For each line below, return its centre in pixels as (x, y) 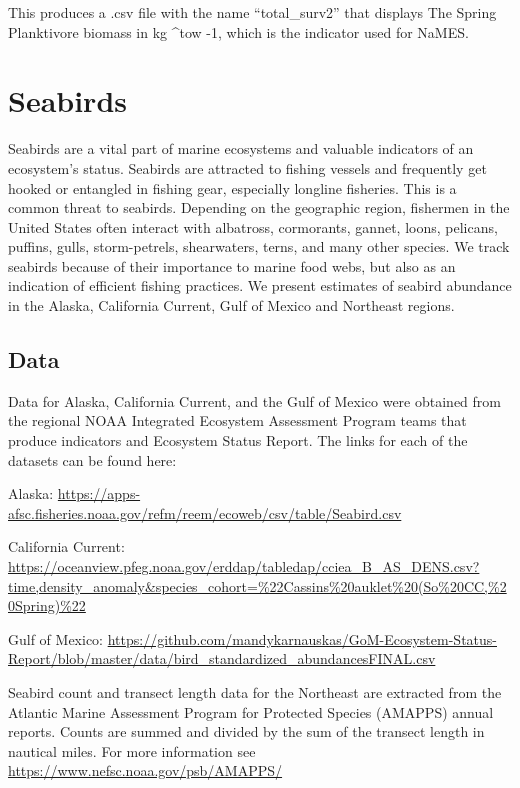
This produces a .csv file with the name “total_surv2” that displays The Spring (252, 12)
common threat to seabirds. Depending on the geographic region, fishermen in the (259, 207)
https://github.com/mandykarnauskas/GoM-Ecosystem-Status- (302, 638)
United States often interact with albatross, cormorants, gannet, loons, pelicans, (253, 226)
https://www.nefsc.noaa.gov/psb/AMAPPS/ (145, 770)
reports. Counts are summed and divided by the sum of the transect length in (246, 731)
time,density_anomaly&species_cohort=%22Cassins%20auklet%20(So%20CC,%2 (257, 585)
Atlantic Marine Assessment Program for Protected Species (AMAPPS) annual (251, 711)
